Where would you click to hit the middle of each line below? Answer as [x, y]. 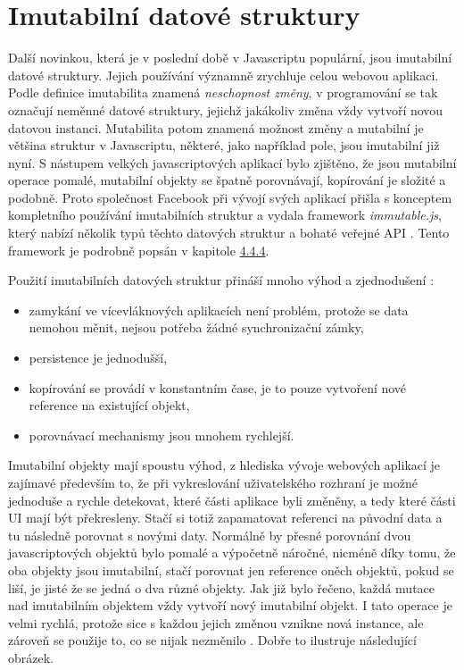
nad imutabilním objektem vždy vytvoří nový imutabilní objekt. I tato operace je [230, 605]
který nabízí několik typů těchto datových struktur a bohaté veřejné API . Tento [229, 233]
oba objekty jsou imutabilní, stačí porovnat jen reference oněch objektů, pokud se [231, 569]
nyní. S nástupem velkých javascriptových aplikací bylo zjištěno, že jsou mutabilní [232, 162]
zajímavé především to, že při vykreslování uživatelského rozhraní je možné [213, 482]
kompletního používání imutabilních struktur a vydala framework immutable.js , [225, 215]
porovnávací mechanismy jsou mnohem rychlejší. [162, 435]
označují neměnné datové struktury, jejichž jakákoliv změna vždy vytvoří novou [226, 109]
